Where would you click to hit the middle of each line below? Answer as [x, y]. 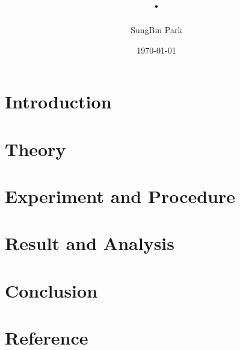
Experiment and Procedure [120, 196]
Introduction [58, 102]
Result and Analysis [90, 243]
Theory [35, 148]
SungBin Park [156, 30]
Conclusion [51, 290]
